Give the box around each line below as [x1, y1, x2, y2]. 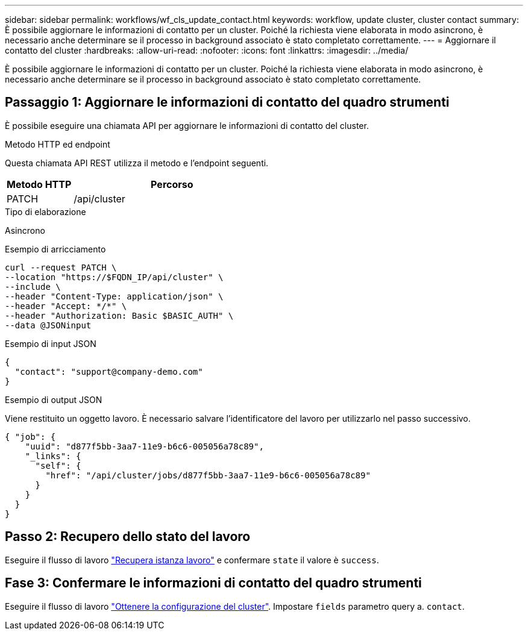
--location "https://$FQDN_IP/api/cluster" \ [5, 272, 224, 282]
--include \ [5, 281, 61, 292]
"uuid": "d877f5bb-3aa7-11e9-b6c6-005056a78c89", [25, 441, 264, 451]
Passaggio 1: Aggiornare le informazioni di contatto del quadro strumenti [5, 95, 450, 110]
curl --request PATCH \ [5, 262, 117, 272]
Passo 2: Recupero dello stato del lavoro [5, 529, 251, 545]
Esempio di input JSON [5, 338, 96, 349]
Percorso [151, 178, 193, 190]
